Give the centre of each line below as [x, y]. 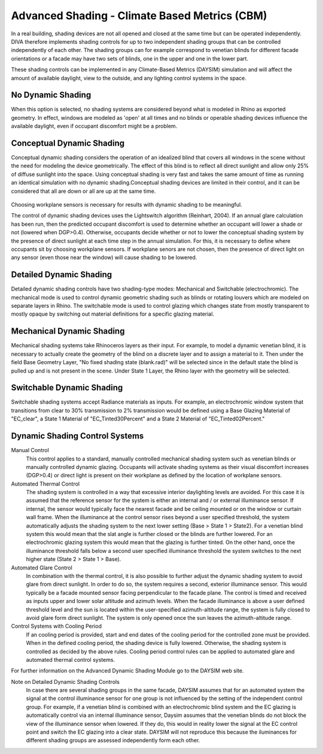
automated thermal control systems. [71, 659]
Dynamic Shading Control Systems [77, 436]
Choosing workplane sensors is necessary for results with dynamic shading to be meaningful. [127, 205]
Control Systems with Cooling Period [56, 626]
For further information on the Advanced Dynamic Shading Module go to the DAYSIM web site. [127, 671]
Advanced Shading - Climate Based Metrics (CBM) [139, 16]
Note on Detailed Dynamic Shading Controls [65, 682]
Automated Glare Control [42, 567]
